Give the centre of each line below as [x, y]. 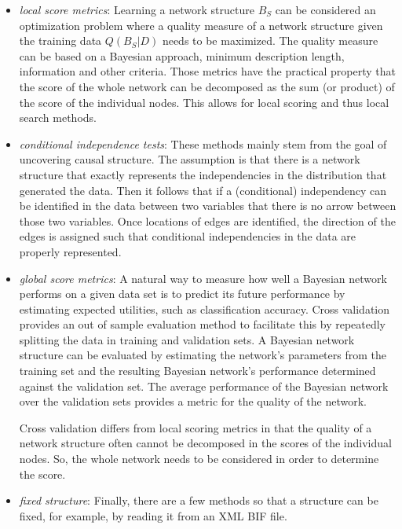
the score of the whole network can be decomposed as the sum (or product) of [207, 86]
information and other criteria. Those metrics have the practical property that [208, 71]
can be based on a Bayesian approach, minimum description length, [182, 55]
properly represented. [70, 251]
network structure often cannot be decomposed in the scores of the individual [205, 443]
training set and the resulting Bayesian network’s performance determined [197, 371]
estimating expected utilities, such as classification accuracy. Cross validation [205, 309]
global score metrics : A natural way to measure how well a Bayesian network [203, 278]
